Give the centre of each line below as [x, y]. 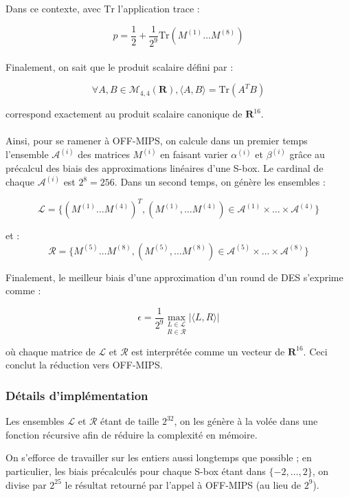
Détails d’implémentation [77, 395]
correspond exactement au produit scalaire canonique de [124, 114]
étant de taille [130, 421]
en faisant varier [194, 154]
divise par [26, 484]
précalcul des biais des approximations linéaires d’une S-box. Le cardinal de [165, 168]
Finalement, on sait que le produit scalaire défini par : [120, 66]
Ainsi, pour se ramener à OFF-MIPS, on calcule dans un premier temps [157, 141]
